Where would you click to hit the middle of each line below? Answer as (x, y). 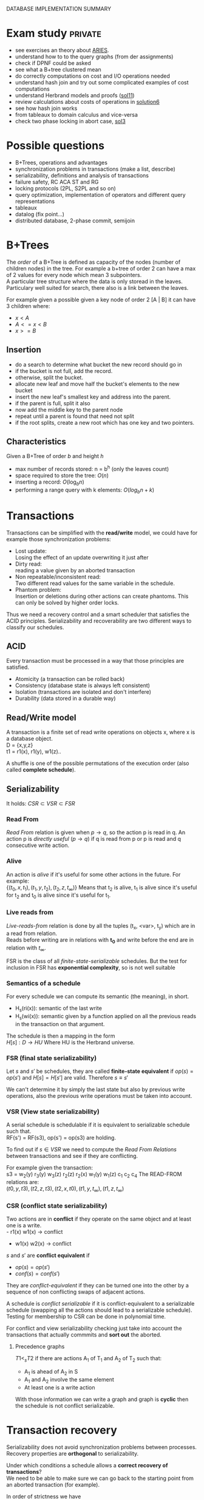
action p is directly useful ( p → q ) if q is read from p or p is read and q (93, 839)
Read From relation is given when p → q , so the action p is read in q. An (96, 832)
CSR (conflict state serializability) (57, 1205)
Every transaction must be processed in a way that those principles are (95, 661)
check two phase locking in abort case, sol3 (70, 121)
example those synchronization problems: (59, 539)
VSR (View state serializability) (53, 1112)
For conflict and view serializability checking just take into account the (94, 1328)
